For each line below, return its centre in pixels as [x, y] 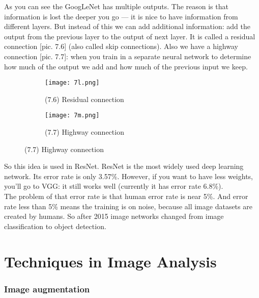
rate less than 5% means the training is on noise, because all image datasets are [128, 206]
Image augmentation [47, 289]
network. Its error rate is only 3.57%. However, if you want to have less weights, [128, 176]
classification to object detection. [55, 226]
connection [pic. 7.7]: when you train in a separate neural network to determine [128, 56]
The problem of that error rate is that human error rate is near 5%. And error [126, 196]
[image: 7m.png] [72, 116]
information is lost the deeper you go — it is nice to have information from [121, 16]
